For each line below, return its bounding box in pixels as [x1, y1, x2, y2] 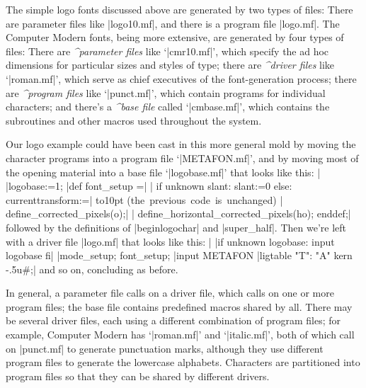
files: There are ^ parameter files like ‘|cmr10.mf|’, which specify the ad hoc [6, 43, 329, 58]
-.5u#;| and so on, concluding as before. [6, 261, 178, 276]
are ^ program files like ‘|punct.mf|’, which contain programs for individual [6, 85, 326, 100]
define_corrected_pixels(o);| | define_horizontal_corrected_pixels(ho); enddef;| [6, 206, 351, 221]
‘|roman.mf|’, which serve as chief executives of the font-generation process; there [6, 71, 357, 86]
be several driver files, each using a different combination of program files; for [6, 313, 341, 328]
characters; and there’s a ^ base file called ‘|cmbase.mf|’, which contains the [6, 99, 330, 114]
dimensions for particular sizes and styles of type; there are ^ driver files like [6, 57, 335, 72]
